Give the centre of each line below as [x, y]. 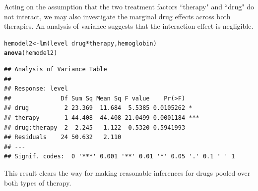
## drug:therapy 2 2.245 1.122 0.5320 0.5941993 [95, 127]
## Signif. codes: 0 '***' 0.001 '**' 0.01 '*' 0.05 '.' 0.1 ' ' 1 [120, 157]
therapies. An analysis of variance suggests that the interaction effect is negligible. [129, 26]
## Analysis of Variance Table [56, 70]
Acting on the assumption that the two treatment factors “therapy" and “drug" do [129, 6]
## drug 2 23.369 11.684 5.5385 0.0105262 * [98, 108]
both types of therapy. [38, 182]
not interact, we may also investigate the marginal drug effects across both [117, 16]
